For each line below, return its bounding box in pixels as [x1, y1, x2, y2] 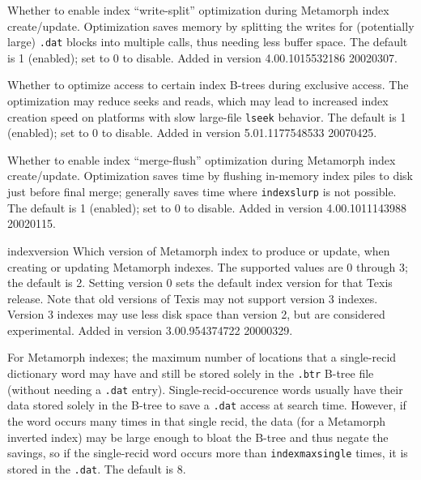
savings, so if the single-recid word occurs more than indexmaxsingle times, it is [7, 444, 408, 461]
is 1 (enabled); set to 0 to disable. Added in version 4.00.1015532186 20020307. [7, 49, 398, 66]
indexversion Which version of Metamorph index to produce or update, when [7, 242, 390, 259]
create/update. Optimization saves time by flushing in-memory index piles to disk [7, 167, 413, 184]
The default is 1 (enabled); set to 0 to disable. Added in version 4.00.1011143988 [7, 199, 407, 216]
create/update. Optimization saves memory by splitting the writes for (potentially [7, 17, 415, 34]
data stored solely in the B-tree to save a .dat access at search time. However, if [7, 396, 406, 414]
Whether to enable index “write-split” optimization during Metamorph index [7, 2, 389, 18]
